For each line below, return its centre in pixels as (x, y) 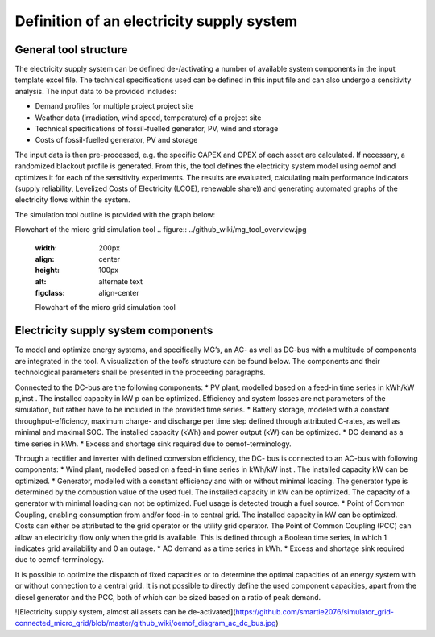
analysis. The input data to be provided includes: (95, 91)
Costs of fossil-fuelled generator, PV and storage (116, 140)
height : (48, 271)
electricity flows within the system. (72, 200)
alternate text (121, 281)
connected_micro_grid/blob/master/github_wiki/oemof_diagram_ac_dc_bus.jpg (145, 623)
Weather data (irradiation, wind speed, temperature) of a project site (148, 118)
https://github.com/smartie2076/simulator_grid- (315, 611)
